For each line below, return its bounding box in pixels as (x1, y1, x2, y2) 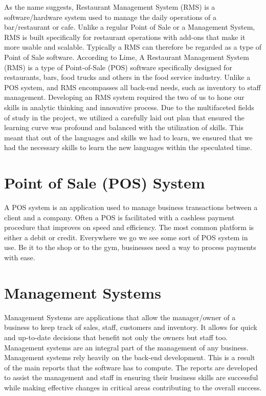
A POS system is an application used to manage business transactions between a (4, 202, 258, 213)
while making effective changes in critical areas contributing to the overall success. (4, 382, 262, 392)
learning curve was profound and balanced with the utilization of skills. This (4, 122, 243, 133)
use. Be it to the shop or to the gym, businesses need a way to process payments (4, 242, 256, 253)
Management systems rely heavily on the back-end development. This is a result (4, 352, 255, 363)
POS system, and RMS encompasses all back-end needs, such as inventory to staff (4, 81, 261, 92)
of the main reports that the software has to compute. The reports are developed (4, 362, 258, 372)
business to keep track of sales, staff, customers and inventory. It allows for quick (4, 322, 257, 332)
